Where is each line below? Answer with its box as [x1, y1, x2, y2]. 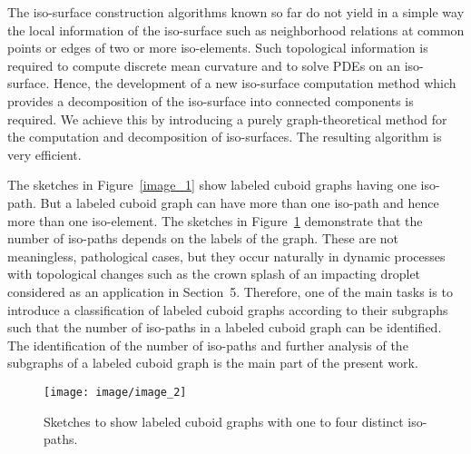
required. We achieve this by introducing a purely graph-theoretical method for [7, 109, 447, 128]
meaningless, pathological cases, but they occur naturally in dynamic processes [7, 246, 446, 265]
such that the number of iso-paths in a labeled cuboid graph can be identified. [7, 318, 442, 337]
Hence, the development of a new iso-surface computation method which [54, 74, 456, 93]
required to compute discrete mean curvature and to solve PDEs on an [7, 55, 401, 74]
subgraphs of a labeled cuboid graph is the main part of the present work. [7, 353, 418, 372]
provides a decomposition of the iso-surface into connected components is [7, 91, 414, 110]
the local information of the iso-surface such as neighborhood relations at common [7, 20, 465, 39]
